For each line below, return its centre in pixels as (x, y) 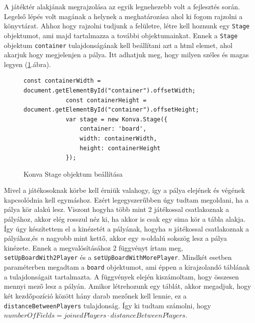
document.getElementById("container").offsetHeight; (111, 110)
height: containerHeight (120, 148)
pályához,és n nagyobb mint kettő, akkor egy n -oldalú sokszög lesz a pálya (115, 238)
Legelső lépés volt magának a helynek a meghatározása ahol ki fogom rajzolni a (123, 16)
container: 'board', (113, 129)
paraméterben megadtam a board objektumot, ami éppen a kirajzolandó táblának (127, 267)
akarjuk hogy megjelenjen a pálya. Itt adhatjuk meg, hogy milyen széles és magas (127, 55)
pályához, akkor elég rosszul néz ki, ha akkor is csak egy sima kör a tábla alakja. (125, 219)
